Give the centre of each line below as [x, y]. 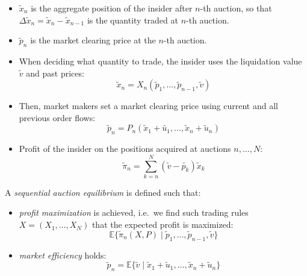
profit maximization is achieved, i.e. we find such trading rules [134, 212]
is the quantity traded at [132, 20]
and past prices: [55, 73]
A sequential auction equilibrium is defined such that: [103, 192]
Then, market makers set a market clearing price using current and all [148, 106]
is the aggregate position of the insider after [112, 8]
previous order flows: [57, 117]
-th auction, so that [236, 8]
